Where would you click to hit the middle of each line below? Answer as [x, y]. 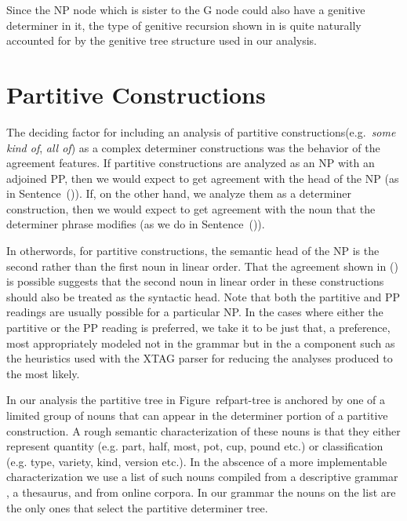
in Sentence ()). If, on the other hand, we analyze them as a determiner [179, 193]
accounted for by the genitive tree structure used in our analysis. [162, 40]
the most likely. [43, 373]
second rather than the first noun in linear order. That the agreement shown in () [202, 266]
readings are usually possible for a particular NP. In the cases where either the [195, 312]
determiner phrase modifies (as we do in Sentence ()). [136, 224]
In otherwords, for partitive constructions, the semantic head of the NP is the [193, 251]
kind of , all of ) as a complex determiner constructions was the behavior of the [193, 147]
